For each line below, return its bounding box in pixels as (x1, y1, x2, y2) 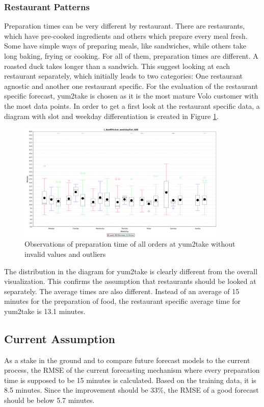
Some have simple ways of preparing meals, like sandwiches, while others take (4, 40, 246, 51)
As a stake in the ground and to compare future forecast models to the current (4, 354, 250, 365)
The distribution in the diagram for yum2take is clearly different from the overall (4, 266, 258, 276)
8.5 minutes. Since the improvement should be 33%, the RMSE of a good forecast (4, 385, 259, 395)
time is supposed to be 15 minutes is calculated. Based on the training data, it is (4, 374, 256, 385)
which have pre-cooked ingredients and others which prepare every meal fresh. (4, 30, 248, 41)
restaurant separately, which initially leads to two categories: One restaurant (4, 70, 243, 81)
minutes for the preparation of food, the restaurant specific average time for (4, 296, 241, 306)
